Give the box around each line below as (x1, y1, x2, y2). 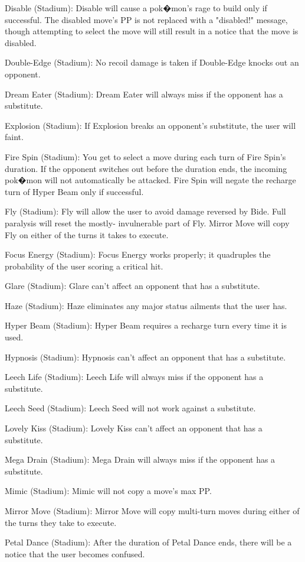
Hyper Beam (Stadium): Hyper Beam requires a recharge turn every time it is (5, 319, 287, 332)
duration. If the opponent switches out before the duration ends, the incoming (5, 162, 287, 174)
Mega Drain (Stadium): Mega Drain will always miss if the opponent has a (5, 453, 276, 466)
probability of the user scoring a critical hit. (5, 259, 163, 272)
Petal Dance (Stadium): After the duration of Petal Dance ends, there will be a (5, 536, 292, 548)
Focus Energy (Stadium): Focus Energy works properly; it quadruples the (5, 248, 271, 261)
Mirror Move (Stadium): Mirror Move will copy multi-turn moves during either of (5, 505, 300, 516)
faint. (5, 131, 24, 143)
